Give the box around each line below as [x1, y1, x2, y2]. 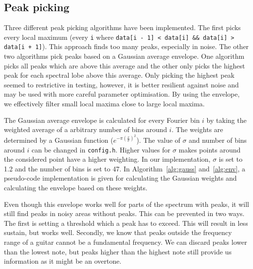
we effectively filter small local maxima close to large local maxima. [4, 99, 205, 109]
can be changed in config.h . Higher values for [32, 144, 170, 154]
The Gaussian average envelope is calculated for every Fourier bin [4, 115, 200, 125]
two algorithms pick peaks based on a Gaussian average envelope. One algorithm [4, 51, 245, 61]
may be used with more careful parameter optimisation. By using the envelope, [4, 89, 240, 99]
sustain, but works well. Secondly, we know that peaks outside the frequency [4, 227, 232, 237]
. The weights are [171, 124, 223, 134]
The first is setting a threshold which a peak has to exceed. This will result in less [4, 218, 248, 228]
